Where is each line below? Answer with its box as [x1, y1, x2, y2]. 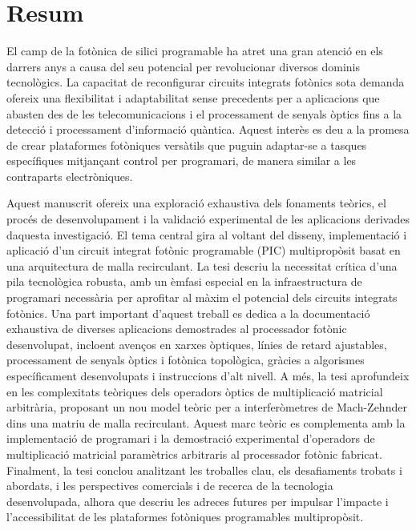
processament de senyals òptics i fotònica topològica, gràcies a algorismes [6, 351, 365, 368]
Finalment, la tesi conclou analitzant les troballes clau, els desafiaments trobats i [6, 461, 402, 478]
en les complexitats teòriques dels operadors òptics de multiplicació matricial [6, 383, 383, 400]
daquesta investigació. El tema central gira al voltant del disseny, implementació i [6, 226, 407, 243]
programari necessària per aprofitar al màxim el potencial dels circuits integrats [6, 289, 398, 306]
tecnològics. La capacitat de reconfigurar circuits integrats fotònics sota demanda [6, 74, 405, 90]
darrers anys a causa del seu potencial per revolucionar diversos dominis [6, 58, 361, 74]
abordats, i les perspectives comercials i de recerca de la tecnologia [6, 477, 333, 494]
